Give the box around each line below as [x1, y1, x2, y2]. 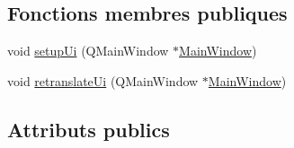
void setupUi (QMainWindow [7, 41, 169, 60]
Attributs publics [7, 115, 170, 143]
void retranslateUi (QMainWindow [7, 71, 199, 90]
